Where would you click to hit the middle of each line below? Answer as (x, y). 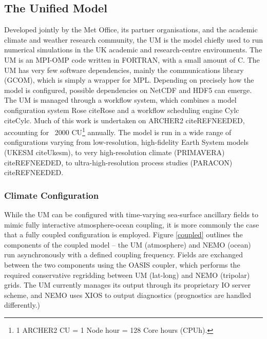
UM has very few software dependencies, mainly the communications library (124, 70)
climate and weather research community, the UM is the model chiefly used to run (133, 39)
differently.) (22, 305)
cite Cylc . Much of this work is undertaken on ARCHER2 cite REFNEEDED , (125, 120)
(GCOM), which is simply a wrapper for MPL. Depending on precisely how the (129, 80)
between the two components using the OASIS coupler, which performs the (122, 264)
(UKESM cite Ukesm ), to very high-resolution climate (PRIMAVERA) (115, 152)
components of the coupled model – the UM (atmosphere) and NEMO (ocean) (128, 244)
